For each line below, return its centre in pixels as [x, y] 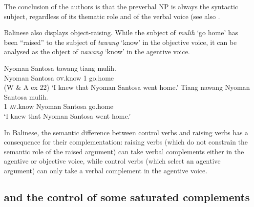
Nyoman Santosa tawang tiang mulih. [60, 68]
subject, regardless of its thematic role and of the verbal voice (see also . [112, 16]
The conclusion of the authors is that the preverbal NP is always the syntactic [121, 6]
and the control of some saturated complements [127, 197]
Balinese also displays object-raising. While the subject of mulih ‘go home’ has [121, 32]
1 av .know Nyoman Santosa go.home [59, 106]
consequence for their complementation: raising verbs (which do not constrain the [126, 142]
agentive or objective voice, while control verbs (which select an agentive [112, 161]
